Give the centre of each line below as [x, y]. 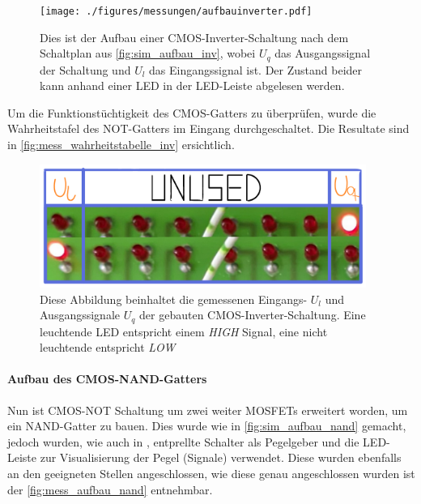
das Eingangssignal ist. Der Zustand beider [256, 69]
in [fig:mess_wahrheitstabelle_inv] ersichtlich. [121, 145]
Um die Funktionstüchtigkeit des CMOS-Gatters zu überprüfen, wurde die [192, 112]
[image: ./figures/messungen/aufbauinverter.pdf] [176, 11]
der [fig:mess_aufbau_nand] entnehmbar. [110, 489]
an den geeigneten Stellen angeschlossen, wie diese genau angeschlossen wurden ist [211, 474]
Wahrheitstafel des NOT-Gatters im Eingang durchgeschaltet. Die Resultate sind [208, 128]
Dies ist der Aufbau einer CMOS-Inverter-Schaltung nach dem [194, 37]
